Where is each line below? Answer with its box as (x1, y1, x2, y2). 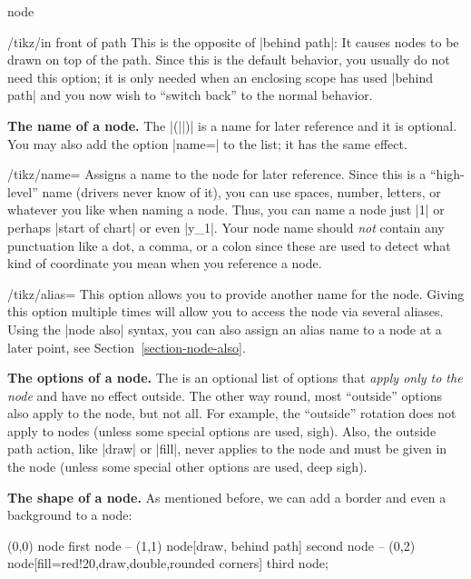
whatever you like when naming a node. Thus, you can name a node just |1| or (7, 200, 445, 219)
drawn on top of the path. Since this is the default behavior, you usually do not (7, 50, 450, 69)
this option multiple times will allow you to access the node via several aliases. (7, 302, 444, 321)
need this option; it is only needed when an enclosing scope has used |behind (7, 67, 434, 86)
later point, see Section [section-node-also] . (7, 337, 246, 356)
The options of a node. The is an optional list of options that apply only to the (7, 368, 463, 387)
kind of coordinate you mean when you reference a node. (7, 254, 322, 273)
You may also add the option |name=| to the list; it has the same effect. (7, 134, 407, 153)
